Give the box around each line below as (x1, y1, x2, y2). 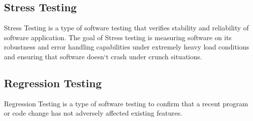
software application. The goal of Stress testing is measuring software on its (4, 32, 232, 42)
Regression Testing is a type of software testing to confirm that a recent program (4, 98, 248, 108)
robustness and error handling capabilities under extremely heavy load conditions (4, 42, 250, 52)
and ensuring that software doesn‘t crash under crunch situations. (4, 51, 202, 61)
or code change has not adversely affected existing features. (4, 108, 183, 118)
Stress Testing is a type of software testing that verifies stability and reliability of (4, 23, 249, 33)
